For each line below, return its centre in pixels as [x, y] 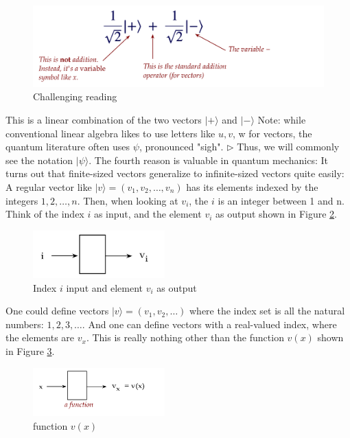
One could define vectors [57, 311]
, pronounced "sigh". [181, 147]
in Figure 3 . [30, 350]
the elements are [40, 337]
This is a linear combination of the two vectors [104, 120]
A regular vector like [49, 186]
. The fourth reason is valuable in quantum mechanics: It [208, 160]
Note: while [282, 120]
